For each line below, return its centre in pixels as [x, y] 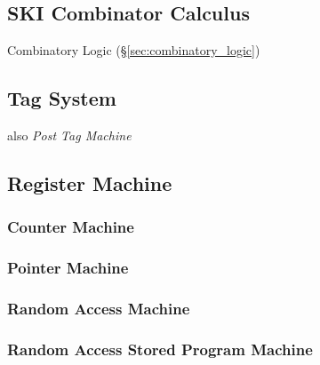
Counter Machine [71, 227]
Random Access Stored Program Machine [160, 349]
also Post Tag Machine [69, 135]
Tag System [62, 98]
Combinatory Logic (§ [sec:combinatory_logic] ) [134, 50]
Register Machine [90, 182]
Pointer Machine [68, 268]
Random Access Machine [99, 308]
